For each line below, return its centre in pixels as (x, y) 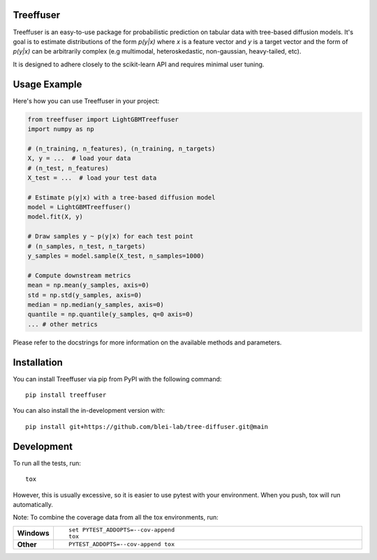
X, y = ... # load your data (79, 158)
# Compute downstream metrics (79, 275)
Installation (38, 362)
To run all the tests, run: (47, 463)
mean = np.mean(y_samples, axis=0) (88, 285)
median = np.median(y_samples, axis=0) (96, 304)
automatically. (33, 504)
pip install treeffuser (66, 395)
